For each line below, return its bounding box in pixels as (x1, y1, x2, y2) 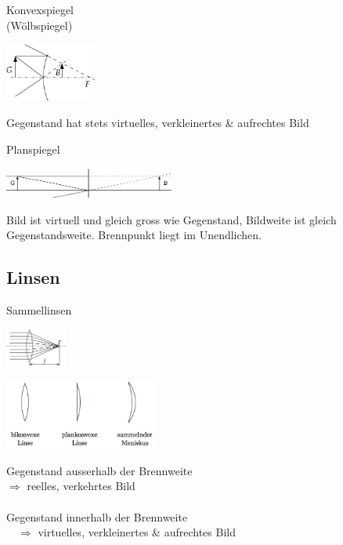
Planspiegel (6, 140, 60, 157)
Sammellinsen (6, 302, 72, 318)
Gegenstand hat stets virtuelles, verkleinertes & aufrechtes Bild (6, 114, 309, 131)
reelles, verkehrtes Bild (27, 478, 135, 494)
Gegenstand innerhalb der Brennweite (6, 508, 188, 525)
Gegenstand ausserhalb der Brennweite (6, 462, 193, 478)
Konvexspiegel (6, 2, 74, 17)
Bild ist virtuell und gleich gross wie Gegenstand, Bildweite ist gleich (6, 211, 337, 227)
